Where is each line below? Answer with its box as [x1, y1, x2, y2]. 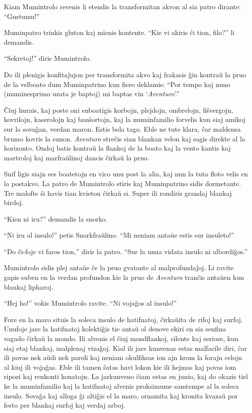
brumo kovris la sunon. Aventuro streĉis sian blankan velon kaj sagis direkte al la [4, 133, 246, 143]
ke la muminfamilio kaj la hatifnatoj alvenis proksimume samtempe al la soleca [4, 381, 239, 391]
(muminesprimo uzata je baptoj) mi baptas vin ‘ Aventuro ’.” [4, 88, 180, 99]
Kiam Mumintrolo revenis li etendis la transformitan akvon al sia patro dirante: [4, 1, 241, 11]
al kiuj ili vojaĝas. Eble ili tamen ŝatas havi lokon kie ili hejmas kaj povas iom [4, 361, 236, 372]
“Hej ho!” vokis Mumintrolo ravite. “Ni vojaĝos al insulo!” [4, 298, 177, 308]
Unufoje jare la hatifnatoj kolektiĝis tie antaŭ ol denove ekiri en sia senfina [4, 324, 226, 334]
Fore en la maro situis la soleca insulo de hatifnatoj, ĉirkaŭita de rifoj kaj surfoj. [4, 314, 243, 324]
